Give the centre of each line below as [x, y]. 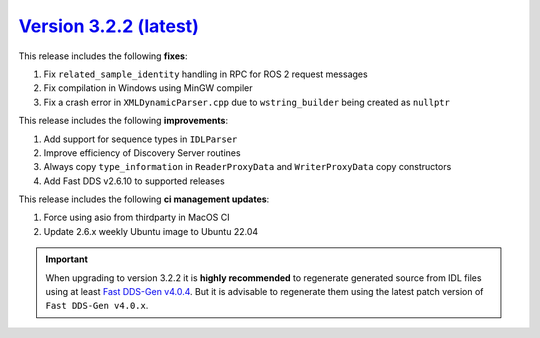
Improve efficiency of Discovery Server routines [142, 152]
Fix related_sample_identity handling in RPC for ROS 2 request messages [206, 74]
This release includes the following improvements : [123, 121]
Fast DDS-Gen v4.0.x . [97, 306]
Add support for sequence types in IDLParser [140, 139]
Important [67, 259]
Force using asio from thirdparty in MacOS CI [136, 217]
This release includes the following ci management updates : [144, 199]
